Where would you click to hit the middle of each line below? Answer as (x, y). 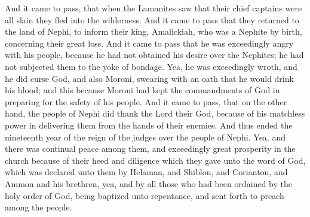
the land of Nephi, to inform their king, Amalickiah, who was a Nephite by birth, (154, 31)
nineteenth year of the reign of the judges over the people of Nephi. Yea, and (145, 137)
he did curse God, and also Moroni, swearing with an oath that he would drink (149, 78)
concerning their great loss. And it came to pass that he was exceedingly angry (149, 43)
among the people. (39, 207)
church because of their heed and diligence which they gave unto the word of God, (155, 160)
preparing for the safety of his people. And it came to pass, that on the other (146, 101)
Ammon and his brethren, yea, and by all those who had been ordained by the (148, 183)
